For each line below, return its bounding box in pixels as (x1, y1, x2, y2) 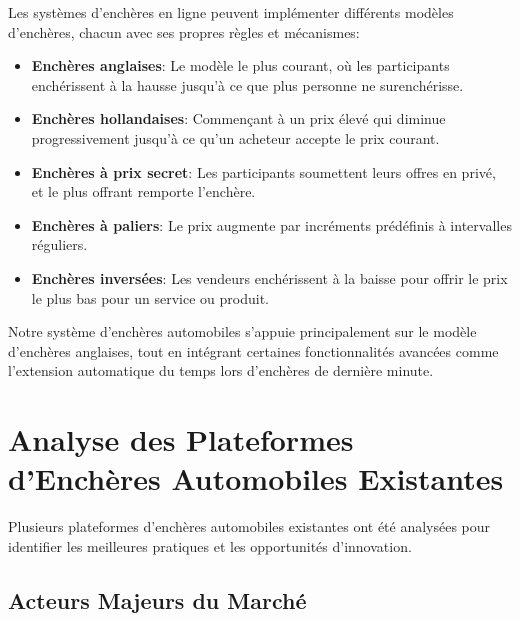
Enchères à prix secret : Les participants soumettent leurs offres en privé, (31, 161, 496, 182)
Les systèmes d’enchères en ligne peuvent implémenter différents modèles (8, 2, 454, 22)
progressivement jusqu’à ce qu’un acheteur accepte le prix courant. (31, 127, 440, 148)
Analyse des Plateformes (8, 419, 354, 460)
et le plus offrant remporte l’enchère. (31, 181, 256, 202)
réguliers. (31, 234, 88, 255)
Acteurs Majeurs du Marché (8, 584, 307, 615)
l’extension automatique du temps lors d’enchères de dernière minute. (8, 360, 434, 381)
